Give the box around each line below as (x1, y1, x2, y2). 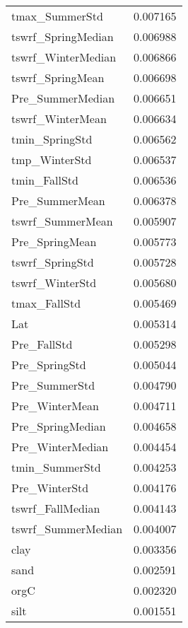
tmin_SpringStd (11, 131, 93, 147)
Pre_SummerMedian (11, 90, 115, 106)
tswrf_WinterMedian (11, 49, 117, 65)
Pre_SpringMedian (11, 418, 106, 434)
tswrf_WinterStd (11, 274, 97, 291)
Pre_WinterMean (11, 397, 99, 414)
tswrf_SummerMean (11, 213, 113, 229)
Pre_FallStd (11, 336, 73, 352)
